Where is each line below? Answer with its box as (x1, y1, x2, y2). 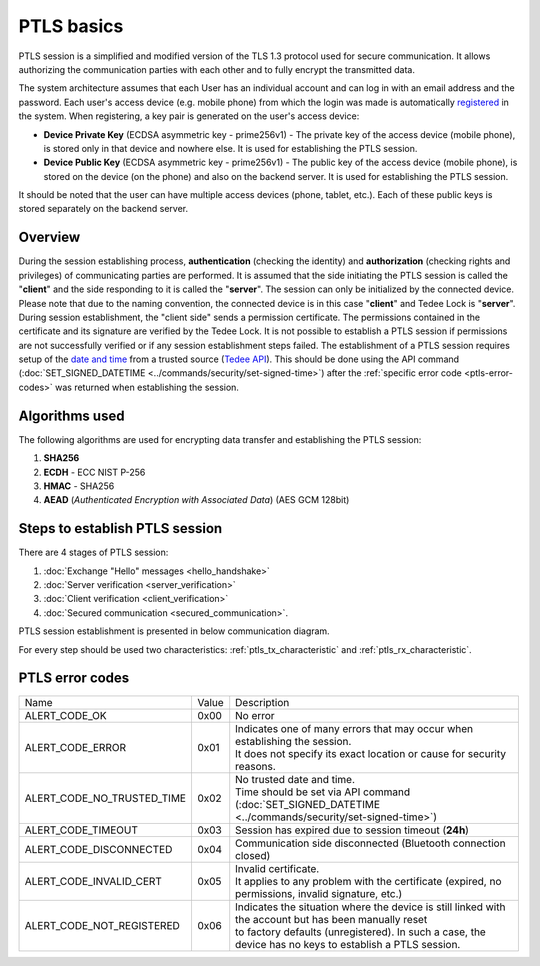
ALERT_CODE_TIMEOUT (24, 823, 139, 837)
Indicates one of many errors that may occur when (235, 721, 474, 735)
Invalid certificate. (235, 861, 320, 875)
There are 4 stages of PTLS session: (18, 546, 169, 559)
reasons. (235, 759, 277, 773)
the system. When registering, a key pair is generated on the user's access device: (18, 110, 360, 122)
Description (235, 695, 290, 709)
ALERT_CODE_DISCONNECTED (24, 842, 173, 856)
